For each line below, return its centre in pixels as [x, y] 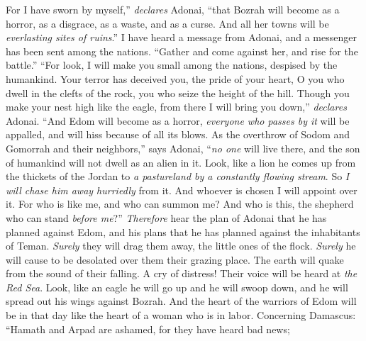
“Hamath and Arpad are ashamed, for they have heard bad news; [148, 329]
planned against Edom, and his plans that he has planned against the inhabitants [183, 231]
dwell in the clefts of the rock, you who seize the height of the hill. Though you [178, 93]
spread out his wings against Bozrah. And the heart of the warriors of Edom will [181, 301]
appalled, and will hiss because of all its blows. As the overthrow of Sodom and [178, 134]
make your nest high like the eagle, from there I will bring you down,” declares [176, 107]
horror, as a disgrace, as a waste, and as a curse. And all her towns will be [167, 23]
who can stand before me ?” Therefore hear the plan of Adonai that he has [166, 217]
